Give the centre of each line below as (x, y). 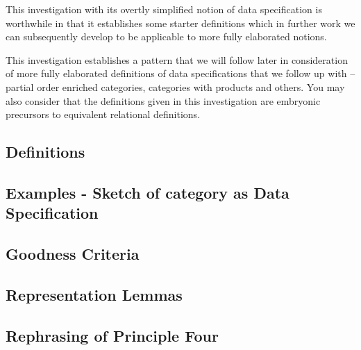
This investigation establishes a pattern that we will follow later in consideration (177, 59)
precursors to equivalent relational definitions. (103, 114)
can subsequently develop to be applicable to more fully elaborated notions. (166, 36)
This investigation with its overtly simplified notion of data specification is (164, 9)
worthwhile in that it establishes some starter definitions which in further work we (180, 23)
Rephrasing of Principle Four (112, 335)
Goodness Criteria (73, 254)
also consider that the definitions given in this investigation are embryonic (163, 100)
